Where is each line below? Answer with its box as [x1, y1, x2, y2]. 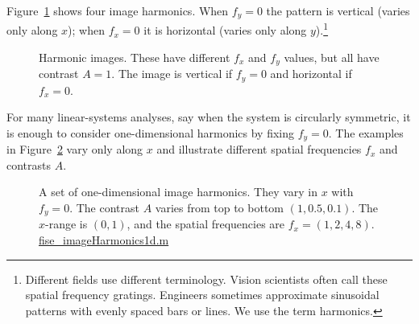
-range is [45, 215, 88, 232]
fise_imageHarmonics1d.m [39, 232, 169, 248]
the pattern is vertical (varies [266, 2, 410, 18]
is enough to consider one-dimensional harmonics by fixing [6, 124, 295, 141]
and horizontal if [270, 65, 352, 82]
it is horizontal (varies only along [143, 22, 307, 39]
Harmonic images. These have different [39, 48, 230, 65]
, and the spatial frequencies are [127, 215, 285, 232]
